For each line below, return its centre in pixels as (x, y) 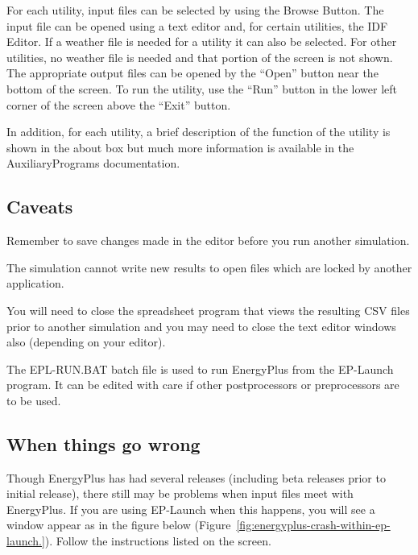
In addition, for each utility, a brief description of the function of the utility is (199, 132)
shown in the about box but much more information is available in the (180, 147)
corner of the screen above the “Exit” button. (119, 104)
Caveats (40, 207)
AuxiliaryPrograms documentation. (93, 163)
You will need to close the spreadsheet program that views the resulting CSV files (208, 310)
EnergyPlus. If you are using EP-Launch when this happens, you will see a (191, 509)
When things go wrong (103, 443)
